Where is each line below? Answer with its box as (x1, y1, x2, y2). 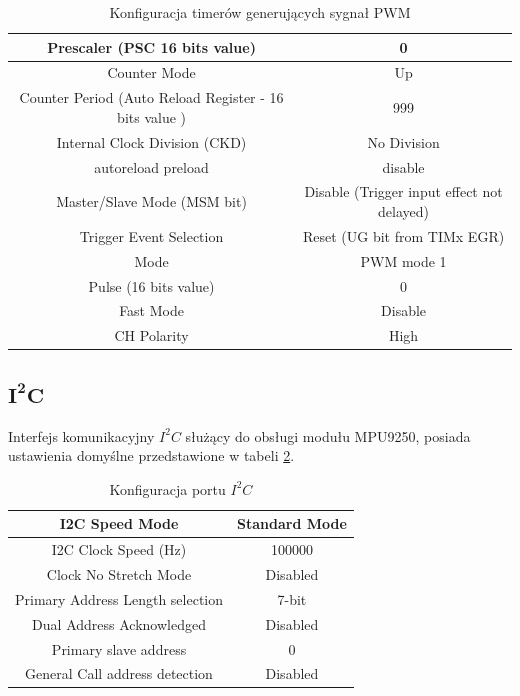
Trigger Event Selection (79, 225, 224, 246)
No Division (367, 131, 440, 152)
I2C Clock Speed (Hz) (51, 539, 187, 560)
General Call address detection (25, 663, 213, 684)
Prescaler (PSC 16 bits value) (47, 36, 256, 57)
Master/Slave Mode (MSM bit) (56, 191, 247, 212)
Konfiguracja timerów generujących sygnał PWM (109, 2, 411, 22)
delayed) (378, 201, 430, 221)
